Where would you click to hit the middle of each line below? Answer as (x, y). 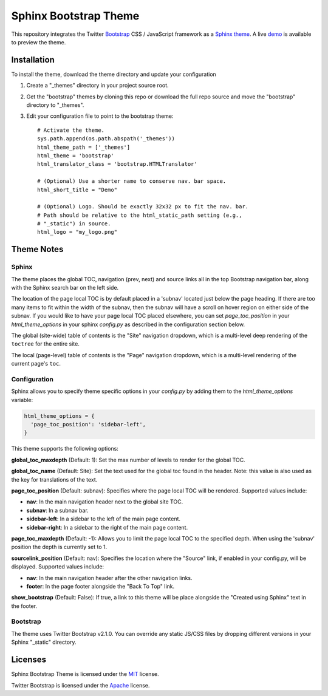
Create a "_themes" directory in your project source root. (98, 86)
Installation (33, 60)
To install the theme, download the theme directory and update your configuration (114, 74)
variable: (22, 400)
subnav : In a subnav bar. (58, 510)
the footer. (24, 606)
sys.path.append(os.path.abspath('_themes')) (106, 139)
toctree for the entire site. (46, 344)
